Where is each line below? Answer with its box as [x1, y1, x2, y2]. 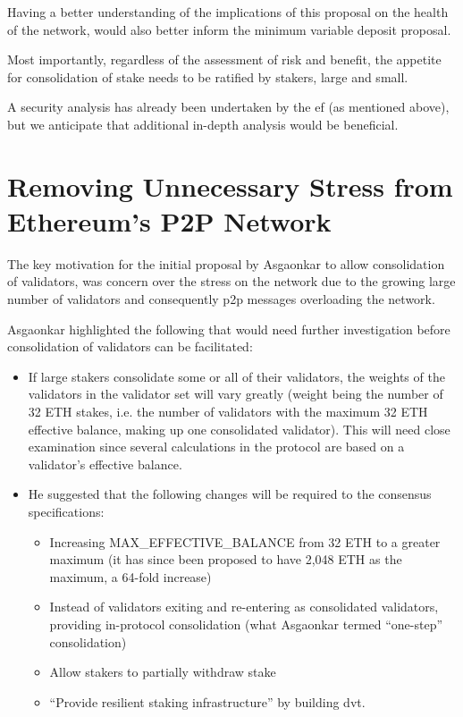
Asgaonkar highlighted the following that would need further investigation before [7, 319, 450, 338]
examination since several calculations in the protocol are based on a [28, 437, 405, 456]
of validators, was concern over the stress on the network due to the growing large [7, 272, 456, 291]
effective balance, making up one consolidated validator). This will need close [28, 419, 450, 438]
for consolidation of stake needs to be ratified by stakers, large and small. [7, 67, 408, 86]
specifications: [28, 502, 105, 520]
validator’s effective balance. [28, 454, 182, 473]
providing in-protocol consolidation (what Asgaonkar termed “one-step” [49, 614, 443, 633]
